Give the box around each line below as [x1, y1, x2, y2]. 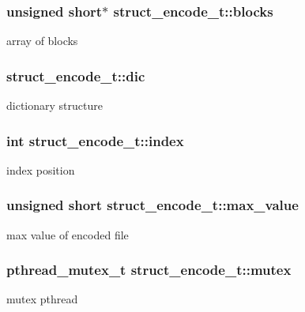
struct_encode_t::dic [6, 66, 145, 85]
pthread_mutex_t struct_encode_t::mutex [6, 260, 292, 280]
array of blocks [6, 32, 78, 49]
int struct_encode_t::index [6, 130, 184, 150]
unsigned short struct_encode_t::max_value [6, 195, 299, 215]
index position [6, 161, 75, 178]
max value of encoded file [6, 226, 129, 242]
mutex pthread [6, 291, 78, 307]
